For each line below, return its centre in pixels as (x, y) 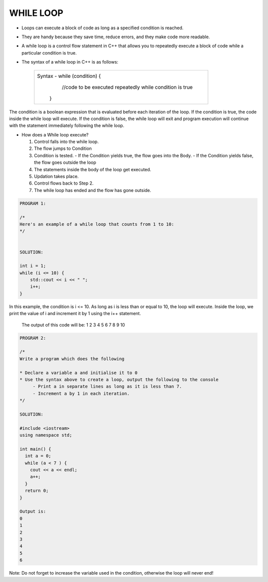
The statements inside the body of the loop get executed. (93, 169)
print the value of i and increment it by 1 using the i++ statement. (75, 314)
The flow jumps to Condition (63, 148)
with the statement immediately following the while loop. (67, 126)
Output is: (33, 512)
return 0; (37, 491)
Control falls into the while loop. (66, 142)
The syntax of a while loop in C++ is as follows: (70, 62)
